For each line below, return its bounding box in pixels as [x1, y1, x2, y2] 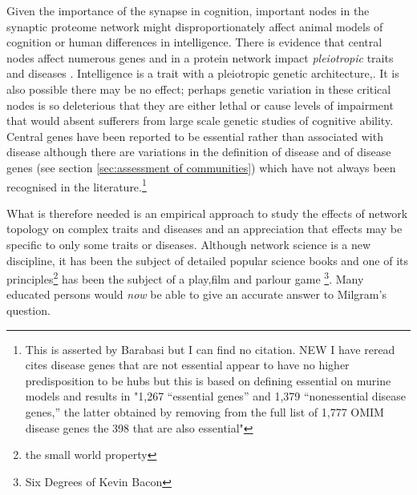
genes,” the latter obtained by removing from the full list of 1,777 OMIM [25, 403, 384, 420]
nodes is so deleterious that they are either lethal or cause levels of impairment [6, 96, 394, 113]
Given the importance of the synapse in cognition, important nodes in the [6, 2, 370, 18]
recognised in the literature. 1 [6, 175, 147, 195]
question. [6, 302, 51, 318]
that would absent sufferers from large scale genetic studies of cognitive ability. [6, 112, 394, 129]
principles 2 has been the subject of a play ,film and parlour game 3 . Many [6, 268, 364, 287]
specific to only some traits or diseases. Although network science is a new [6, 235, 371, 252]
